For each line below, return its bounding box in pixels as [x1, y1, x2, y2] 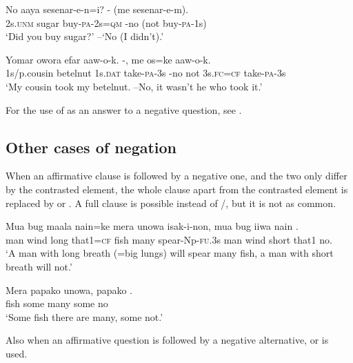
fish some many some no [6, 296, 108, 311]
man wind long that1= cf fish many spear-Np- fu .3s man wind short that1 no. [6, 232, 332, 246]
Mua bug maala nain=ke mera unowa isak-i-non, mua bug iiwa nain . [6, 219, 299, 233]
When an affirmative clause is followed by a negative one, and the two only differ [6, 168, 347, 183]
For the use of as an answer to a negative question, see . [6, 102, 242, 117]
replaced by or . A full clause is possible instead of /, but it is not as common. [6, 195, 336, 210]
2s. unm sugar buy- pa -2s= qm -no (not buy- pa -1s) [6, 15, 207, 30]
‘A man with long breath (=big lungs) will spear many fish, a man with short [6, 246, 334, 260]
